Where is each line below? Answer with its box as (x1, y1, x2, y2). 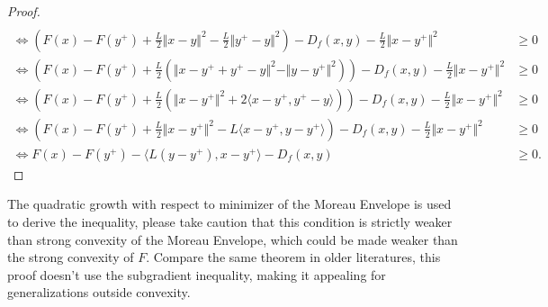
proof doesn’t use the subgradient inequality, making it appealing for (7, 265, 386, 284)
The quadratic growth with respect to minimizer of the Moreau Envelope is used (7, 194, 452, 213)
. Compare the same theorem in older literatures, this (146, 248, 441, 266)
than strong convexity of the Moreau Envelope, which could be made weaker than (7, 230, 458, 248)
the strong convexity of (7, 248, 134, 266)
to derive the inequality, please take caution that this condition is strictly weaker (7, 212, 453, 230)
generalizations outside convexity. (7, 283, 191, 302)
